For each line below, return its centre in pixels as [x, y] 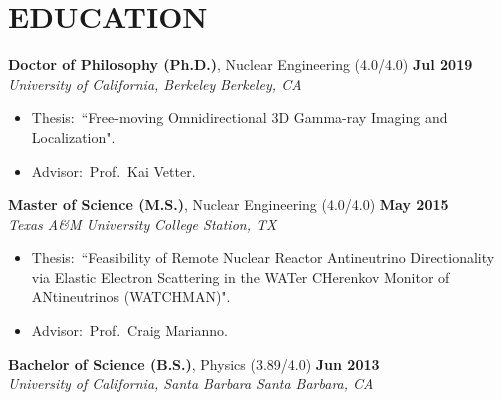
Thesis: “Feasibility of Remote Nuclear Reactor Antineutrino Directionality [263, 257]
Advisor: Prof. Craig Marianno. [129, 330]
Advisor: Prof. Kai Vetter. [113, 170]
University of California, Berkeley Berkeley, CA [155, 83]
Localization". [73, 136]
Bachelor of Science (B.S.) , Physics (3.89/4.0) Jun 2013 [194, 363]
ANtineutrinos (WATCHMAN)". [131, 296]
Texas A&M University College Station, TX [142, 223]
